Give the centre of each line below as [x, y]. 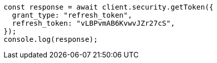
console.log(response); [51, 39]
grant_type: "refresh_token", [72, 15]
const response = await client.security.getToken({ [109, 7]
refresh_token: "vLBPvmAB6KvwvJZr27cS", [94, 23]
